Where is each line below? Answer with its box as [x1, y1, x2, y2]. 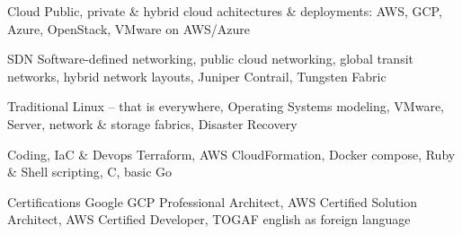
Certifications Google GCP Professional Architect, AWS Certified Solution [7, 192, 418, 211]
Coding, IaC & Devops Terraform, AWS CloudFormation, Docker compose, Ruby [7, 144, 456, 163]
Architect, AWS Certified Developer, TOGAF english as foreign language [7, 210, 411, 229]
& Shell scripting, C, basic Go [7, 162, 173, 181]
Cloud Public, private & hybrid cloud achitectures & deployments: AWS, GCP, [7, 2, 442, 20]
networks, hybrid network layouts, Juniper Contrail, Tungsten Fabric [7, 66, 386, 85]
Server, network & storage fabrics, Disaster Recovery [7, 114, 298, 133]
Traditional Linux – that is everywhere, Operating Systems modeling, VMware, [7, 97, 444, 116]
